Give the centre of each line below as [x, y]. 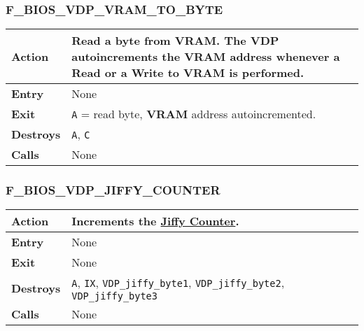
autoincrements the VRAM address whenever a [206, 57]
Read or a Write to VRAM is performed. [188, 73]
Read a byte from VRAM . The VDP [175, 41]
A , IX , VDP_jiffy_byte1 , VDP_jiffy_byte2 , [178, 283]
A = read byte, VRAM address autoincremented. [194, 114]
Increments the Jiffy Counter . [155, 221]
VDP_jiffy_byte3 [114, 296]
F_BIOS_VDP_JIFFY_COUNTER [113, 190]
